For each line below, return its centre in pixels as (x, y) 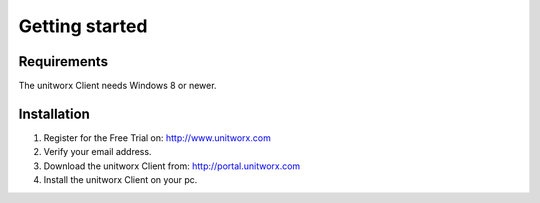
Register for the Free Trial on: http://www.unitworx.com (157, 137)
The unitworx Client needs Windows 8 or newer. (117, 86)
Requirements (63, 61)
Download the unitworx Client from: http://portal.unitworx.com (172, 166)
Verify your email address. (97, 152)
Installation (54, 113)
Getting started (83, 26)
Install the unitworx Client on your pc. (120, 180)
